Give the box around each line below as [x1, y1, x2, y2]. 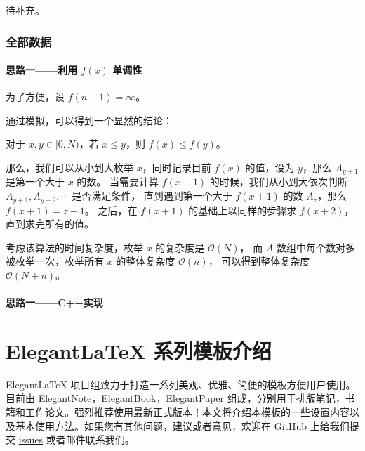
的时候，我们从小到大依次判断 [209, 174, 347, 189]
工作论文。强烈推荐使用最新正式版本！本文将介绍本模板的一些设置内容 [25, 404, 350, 419]
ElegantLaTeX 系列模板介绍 [6, 336, 272, 365]
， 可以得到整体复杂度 [208, 254, 310, 268]
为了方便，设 [6, 89, 65, 104]
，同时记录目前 [142, 160, 211, 175]
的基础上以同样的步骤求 [188, 202, 297, 217]
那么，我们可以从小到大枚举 [6, 160, 133, 175]
